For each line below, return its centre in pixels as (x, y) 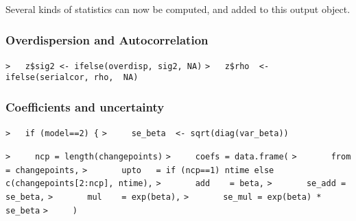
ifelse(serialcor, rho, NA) (72, 78)
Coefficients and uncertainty (85, 107)
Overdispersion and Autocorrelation (107, 39)
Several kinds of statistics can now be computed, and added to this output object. (178, 9)
